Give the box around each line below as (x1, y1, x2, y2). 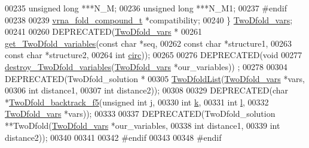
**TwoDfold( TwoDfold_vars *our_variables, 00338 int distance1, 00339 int (5, 119, 280, 131)
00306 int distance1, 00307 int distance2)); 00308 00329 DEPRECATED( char (5, 84, 289, 96)
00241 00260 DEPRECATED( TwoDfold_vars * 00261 (5, 25, 202, 38)
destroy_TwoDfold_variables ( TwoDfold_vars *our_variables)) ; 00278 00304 (5, 60, 287, 73)
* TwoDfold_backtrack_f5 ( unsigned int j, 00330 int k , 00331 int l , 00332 (5, 95, 269, 108)
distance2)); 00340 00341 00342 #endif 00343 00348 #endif (5, 131, 222, 143)
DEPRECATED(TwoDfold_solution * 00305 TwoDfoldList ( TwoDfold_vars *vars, (5, 72, 305, 84)
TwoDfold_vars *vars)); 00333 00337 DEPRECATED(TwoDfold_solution (5, 107, 276, 120)
